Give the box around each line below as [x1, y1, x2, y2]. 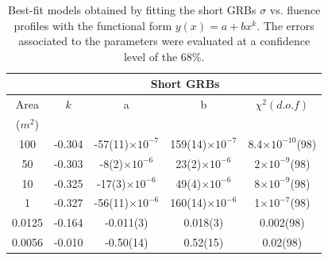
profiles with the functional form [14, 17, 172, 33]
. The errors [257, 17, 314, 33]
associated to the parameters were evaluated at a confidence [18, 32, 311, 49]
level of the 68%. [123, 48, 205, 64]
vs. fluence [269, 2, 321, 17]
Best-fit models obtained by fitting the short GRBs [7, 2, 257, 17]
